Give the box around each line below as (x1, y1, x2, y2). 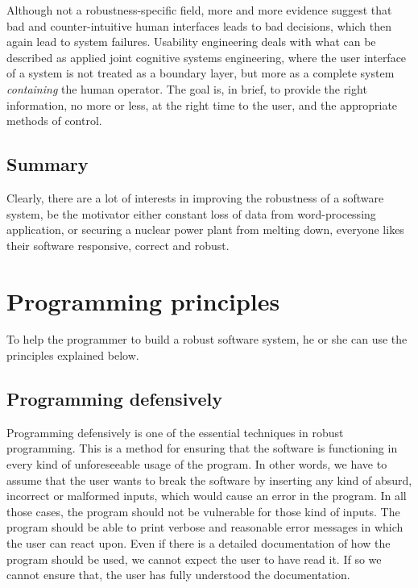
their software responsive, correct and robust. (6, 236, 230, 253)
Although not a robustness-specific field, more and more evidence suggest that (6, 2, 392, 18)
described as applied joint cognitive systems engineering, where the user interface (6, 48, 407, 65)
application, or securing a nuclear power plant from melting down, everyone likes (6, 221, 404, 238)
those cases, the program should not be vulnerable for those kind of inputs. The (6, 503, 400, 519)
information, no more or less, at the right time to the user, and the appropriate (6, 96, 398, 113)
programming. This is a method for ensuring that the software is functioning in (6, 440, 398, 457)
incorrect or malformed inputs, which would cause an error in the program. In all (6, 487, 407, 504)
